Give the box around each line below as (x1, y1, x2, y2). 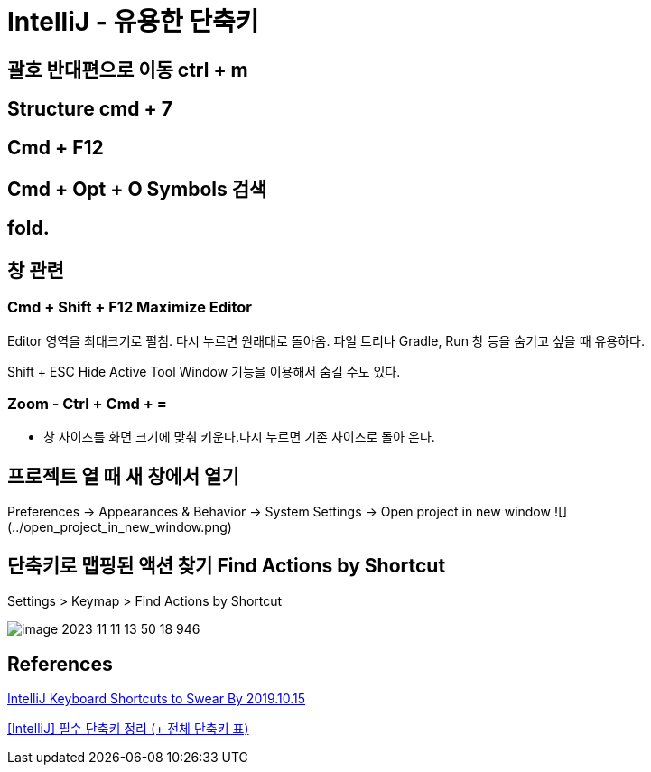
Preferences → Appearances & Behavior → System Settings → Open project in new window (7, 504, 551, 520)
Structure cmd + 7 (7, 98, 172, 121)
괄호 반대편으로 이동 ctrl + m (7, 58, 248, 81)
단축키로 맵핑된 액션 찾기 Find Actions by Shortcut (7, 553, 446, 577)
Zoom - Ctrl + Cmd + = (7, 395, 167, 414)
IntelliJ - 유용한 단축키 (7, 6, 259, 37)
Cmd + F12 (7, 135, 104, 159)
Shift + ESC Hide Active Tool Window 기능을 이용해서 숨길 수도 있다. (7, 363, 401, 379)
